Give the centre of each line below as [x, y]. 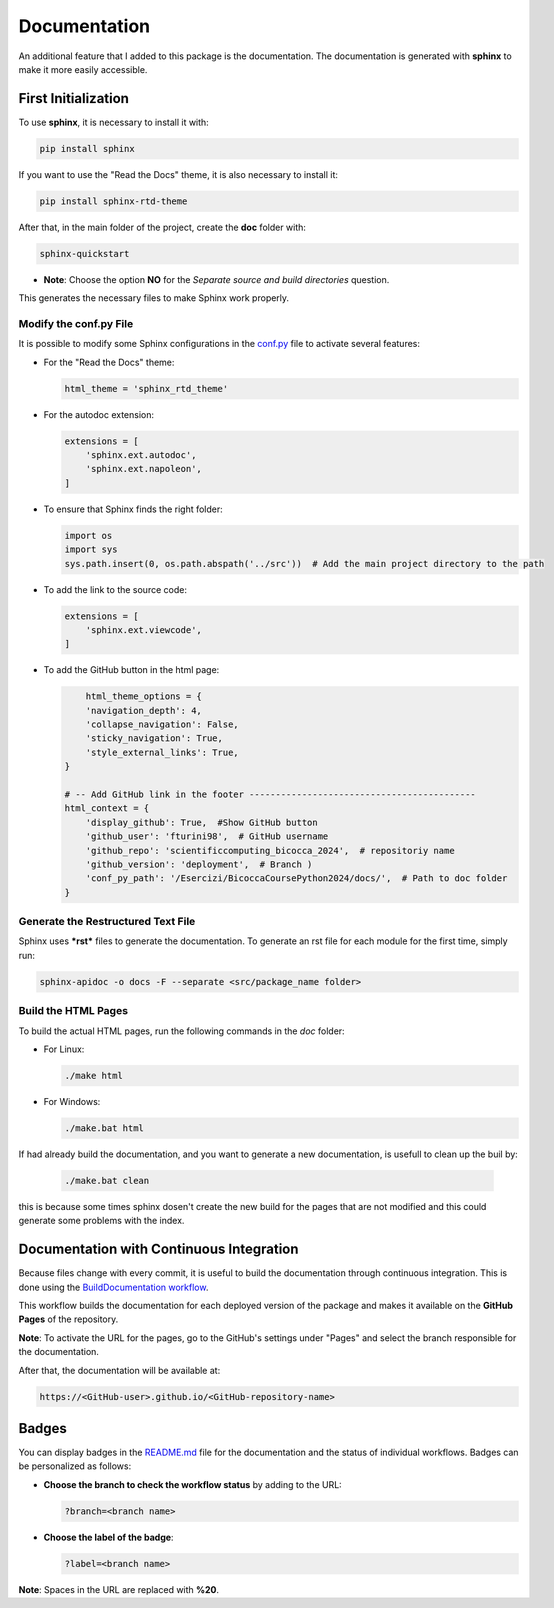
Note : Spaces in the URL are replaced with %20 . [119, 1589]
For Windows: [72, 1101]
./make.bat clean [107, 1180]
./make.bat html [104, 1128]
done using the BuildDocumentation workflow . [113, 1287]
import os [88, 535]
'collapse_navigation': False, [162, 724]
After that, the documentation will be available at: [119, 1370]
